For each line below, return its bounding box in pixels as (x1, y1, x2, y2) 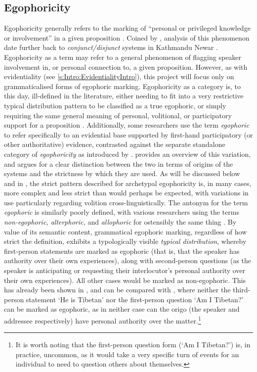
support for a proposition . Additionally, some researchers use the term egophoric (4, 120, 250, 130)
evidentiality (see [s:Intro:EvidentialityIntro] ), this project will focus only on (4, 71, 234, 82)
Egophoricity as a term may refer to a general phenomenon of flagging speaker (4, 51, 242, 62)
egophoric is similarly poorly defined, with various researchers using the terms (4, 207, 239, 217)
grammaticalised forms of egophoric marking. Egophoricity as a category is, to (4, 81, 241, 91)
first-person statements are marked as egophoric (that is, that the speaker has (4, 245, 240, 256)
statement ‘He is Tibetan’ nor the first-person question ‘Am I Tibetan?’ (26, 294, 244, 304)
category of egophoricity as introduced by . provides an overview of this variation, (4, 148, 251, 159)
